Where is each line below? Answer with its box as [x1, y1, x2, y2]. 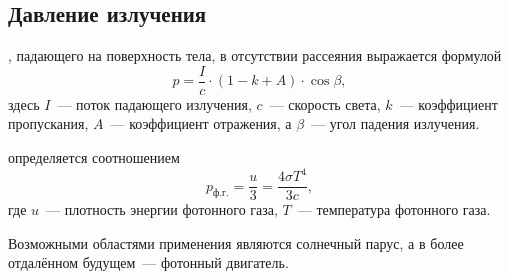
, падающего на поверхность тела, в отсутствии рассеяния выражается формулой [8, 45, 502, 66]
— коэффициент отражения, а [110, 113, 292, 134]
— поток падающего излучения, [57, 93, 252, 114]
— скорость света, [269, 93, 381, 114]
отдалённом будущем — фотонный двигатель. [8, 252, 289, 273]
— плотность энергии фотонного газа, [46, 199, 278, 220]
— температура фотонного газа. [297, 199, 491, 220]
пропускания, [8, 113, 89, 134]
